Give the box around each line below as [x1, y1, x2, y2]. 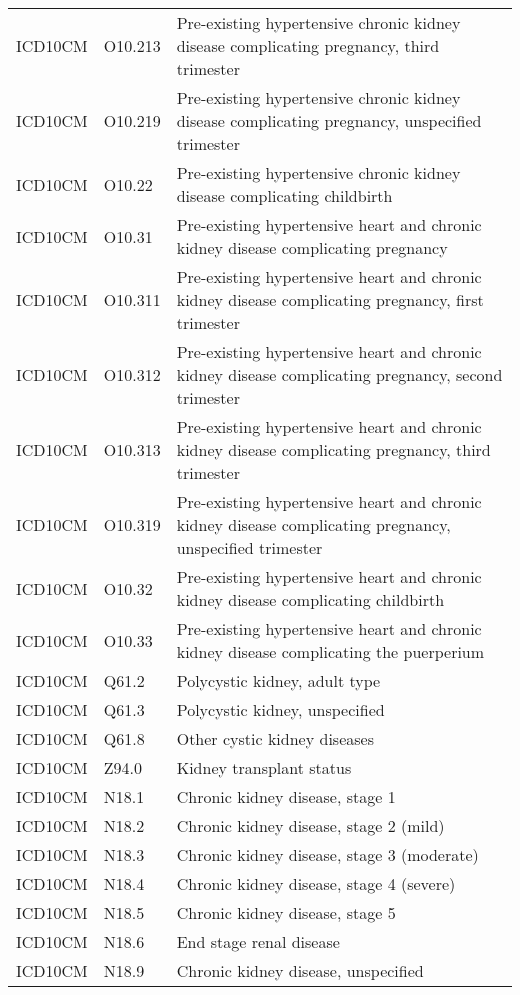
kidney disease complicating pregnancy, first [176, 288, 484, 311]
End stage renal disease [176, 930, 340, 953]
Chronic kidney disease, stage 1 [176, 785, 396, 808]
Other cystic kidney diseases [176, 727, 374, 750]
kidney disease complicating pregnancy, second [176, 363, 503, 386]
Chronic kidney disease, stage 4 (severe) [176, 872, 456, 895]
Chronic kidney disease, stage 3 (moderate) [176, 843, 479, 866]
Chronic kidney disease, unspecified [176, 959, 424, 982]
